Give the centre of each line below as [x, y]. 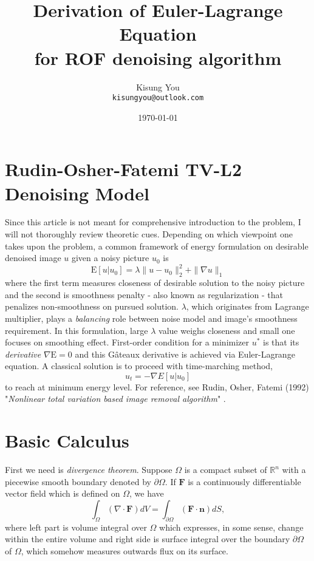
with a [294, 470]
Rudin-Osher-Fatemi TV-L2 [124, 169]
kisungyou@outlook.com [158, 98]
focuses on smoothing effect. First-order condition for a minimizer [127, 342]
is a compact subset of [226, 470]
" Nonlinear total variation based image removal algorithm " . [115, 399]
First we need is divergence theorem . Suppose [89, 470]
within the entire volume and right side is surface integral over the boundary [148, 539]
